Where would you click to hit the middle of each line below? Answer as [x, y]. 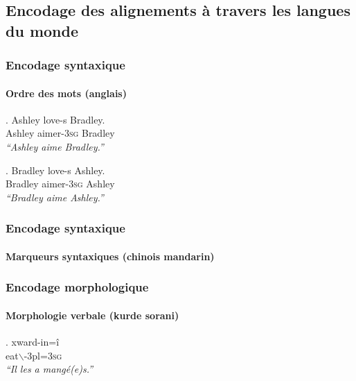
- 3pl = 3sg [43, 355]
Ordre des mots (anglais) [66, 93]
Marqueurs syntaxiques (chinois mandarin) [110, 256]
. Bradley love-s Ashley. [55, 170]
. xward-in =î [33, 342]
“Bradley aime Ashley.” [55, 197]
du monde [42, 30]
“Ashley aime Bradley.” [55, 146]
